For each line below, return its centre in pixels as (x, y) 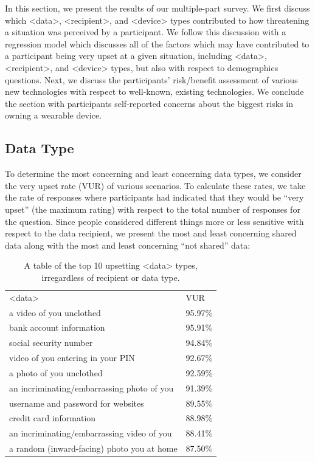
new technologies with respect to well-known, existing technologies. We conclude (154, 91)
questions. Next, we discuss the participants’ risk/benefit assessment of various (151, 79)
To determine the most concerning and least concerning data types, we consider (153, 174)
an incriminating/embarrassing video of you (91, 433)
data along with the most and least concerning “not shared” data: (128, 245)
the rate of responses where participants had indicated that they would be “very (154, 197)
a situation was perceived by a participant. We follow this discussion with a (146, 32)
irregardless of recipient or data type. (111, 277)
